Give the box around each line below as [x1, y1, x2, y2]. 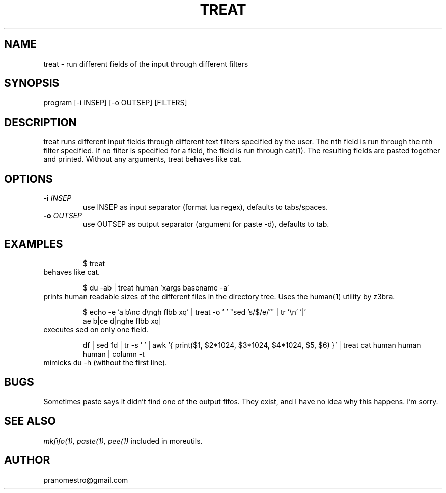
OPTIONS [4, 172, 53, 185]
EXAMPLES [4, 237, 63, 250]
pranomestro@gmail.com [43, 475, 128, 484]
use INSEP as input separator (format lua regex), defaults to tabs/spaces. [82, 202, 328, 212]
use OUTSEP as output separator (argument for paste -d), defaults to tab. [82, 220, 329, 229]
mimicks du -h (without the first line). [43, 358, 168, 367]
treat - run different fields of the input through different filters [43, 59, 248, 68]
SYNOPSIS [4, 77, 60, 90]
